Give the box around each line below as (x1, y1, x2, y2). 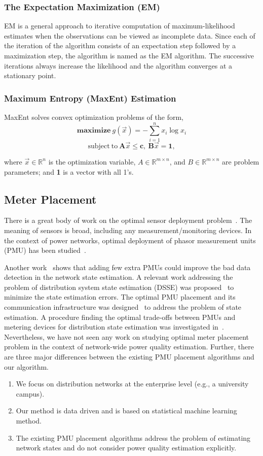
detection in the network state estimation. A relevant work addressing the (4, 272, 233, 282)
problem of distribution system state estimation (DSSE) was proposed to (4, 281, 234, 292)
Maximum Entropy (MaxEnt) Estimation (4, 91, 176, 104)
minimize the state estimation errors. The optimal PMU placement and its (4, 291, 236, 302)
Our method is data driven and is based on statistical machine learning (16, 405, 237, 416)
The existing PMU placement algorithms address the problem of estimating (16, 432, 251, 443)
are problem (222, 156, 259, 167)
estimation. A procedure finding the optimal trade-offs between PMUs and (4, 311, 236, 322)
